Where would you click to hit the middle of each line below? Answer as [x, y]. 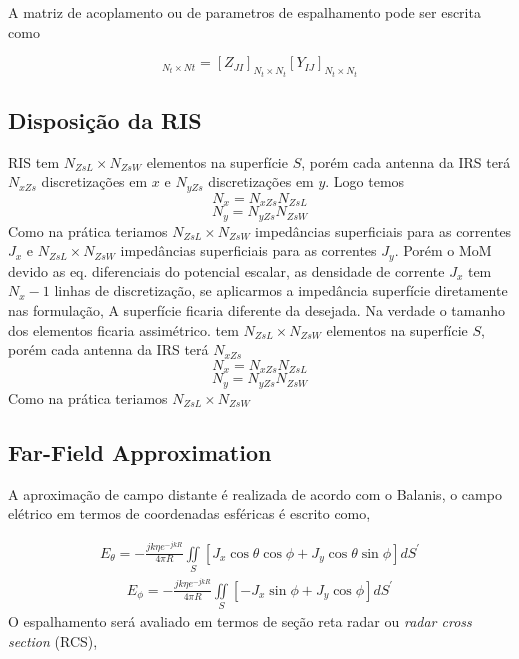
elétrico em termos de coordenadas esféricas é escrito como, [189, 513]
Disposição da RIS [105, 120]
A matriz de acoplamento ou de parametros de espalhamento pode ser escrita [244, 12]
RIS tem [34, 161]
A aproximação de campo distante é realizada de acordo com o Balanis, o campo [255, 493]
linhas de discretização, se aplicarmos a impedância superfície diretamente [281, 290]
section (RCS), [53, 640]
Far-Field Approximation [140, 451]
